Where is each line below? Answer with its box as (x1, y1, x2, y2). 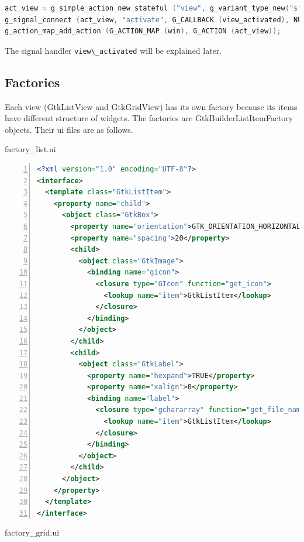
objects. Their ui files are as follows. (5, 123, 133, 135)
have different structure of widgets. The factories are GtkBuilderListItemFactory (5, 112, 293, 124)
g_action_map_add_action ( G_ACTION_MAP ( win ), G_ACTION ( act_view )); (5, 27, 281, 36)
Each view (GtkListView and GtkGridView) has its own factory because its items (5, 100, 298, 112)
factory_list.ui (5, 143, 56, 155)
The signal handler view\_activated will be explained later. (5, 44, 222, 56)
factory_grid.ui (5, 526, 60, 538)
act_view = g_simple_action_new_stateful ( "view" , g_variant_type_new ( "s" (5, 4, 302, 12)
